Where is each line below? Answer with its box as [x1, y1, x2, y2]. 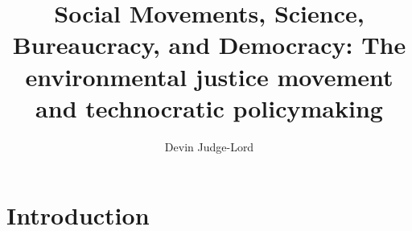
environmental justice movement [25, 60, 393, 93]
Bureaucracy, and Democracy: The [12, 28, 406, 61]
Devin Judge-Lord [164, 138, 254, 155]
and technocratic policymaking [35, 91, 383, 124]
